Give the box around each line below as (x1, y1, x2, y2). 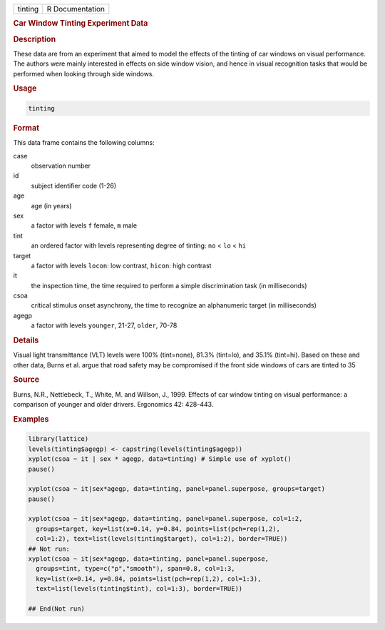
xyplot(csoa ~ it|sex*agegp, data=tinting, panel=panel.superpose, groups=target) (28, 485, 326, 493)
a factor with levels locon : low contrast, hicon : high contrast (31, 261, 212, 270)
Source (13, 375, 40, 385)
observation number (31, 161, 91, 170)
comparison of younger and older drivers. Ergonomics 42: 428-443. (13, 400, 214, 409)
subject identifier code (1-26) (31, 181, 117, 190)
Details (13, 335, 39, 345)
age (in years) (31, 201, 72, 210)
